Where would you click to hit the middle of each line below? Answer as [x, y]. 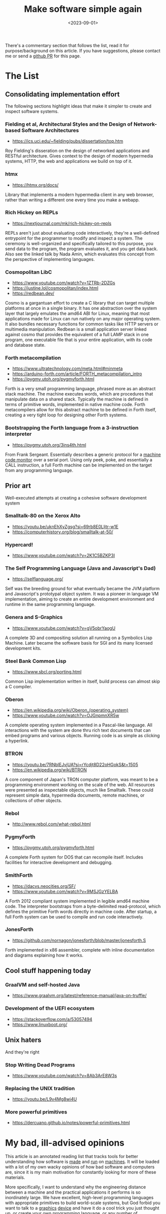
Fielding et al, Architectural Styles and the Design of [69, 124]
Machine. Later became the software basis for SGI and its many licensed [79, 643]
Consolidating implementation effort [62, 94]
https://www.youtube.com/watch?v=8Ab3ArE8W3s [64, 1075]
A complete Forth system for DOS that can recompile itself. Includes [74, 857]
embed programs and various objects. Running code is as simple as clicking [83, 736]
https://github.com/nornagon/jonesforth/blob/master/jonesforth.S [79, 940]
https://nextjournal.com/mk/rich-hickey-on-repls [62, 223]
